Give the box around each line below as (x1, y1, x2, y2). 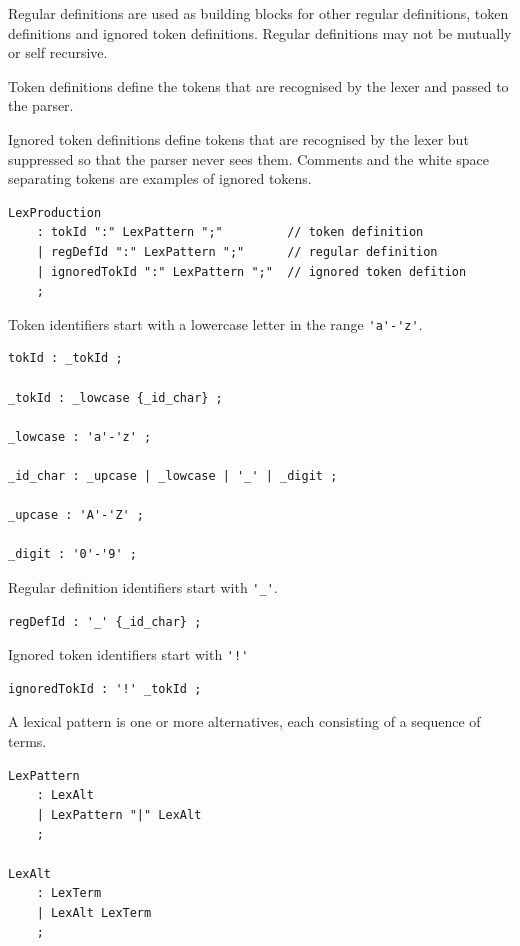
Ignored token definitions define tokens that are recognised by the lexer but (8, 128, 469, 149)
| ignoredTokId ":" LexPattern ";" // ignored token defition (36, 264, 467, 279)
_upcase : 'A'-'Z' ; (8, 508, 145, 523)
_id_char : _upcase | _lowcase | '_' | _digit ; (8, 468, 338, 483)
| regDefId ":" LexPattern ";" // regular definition (36, 244, 438, 259)
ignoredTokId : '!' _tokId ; (8, 681, 202, 696)
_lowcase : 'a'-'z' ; (8, 429, 152, 444)
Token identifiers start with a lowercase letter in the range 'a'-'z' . (8, 313, 423, 334)
